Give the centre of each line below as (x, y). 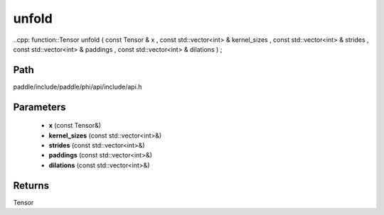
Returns (31, 186)
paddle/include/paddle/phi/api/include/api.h (78, 87)
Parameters (39, 107)
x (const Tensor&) (75, 126)
